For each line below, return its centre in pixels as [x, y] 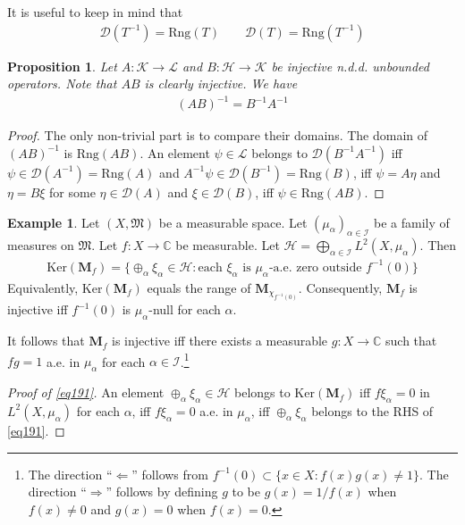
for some [72, 192]
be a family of [411, 222]
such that [411, 341]
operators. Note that [62, 83]
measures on [41, 245]
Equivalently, [43, 287]
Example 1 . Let [54, 222]
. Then [438, 245]
